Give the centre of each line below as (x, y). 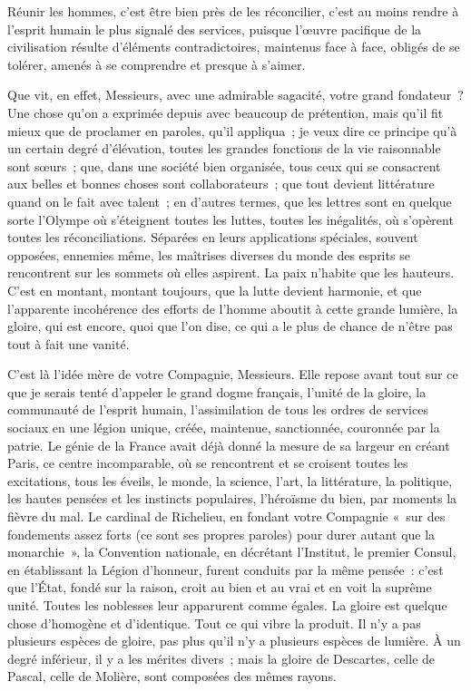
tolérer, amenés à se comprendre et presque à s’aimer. (157, 64)
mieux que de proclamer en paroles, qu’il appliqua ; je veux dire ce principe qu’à (232, 130)
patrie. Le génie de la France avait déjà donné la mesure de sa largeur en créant (229, 445)
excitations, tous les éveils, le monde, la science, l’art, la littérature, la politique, (230, 480)
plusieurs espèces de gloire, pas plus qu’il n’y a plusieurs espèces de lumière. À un (234, 641)
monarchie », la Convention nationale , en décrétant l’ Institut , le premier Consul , (232, 552)
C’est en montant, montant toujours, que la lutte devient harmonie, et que (215, 290)
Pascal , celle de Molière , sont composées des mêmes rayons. (172, 676)
